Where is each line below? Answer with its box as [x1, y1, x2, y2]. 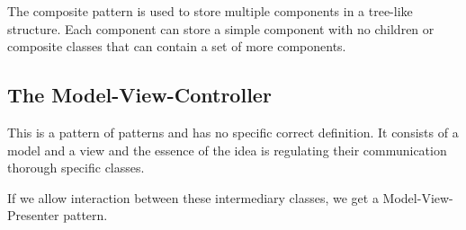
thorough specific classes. [7, 158, 145, 177]
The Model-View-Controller [7, 81, 272, 109]
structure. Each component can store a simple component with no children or [7, 19, 435, 38]
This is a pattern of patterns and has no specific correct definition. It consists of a [7, 122, 459, 141]
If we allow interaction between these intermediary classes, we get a [7, 188, 379, 207]
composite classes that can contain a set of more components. [7, 37, 346, 56]
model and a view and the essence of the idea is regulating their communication [7, 140, 447, 159]
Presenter [7, 206, 59, 225]
